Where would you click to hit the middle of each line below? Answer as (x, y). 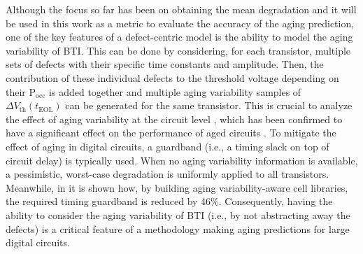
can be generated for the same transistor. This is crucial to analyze (209, 105)
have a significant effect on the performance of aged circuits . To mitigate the (171, 133)
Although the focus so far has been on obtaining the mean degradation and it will (181, 9)
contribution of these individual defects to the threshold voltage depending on (172, 77)
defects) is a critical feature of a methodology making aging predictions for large (178, 228)
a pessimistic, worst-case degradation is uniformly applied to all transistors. (168, 174)
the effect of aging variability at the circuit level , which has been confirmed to (174, 119)
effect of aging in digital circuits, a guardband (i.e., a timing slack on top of (168, 146)
